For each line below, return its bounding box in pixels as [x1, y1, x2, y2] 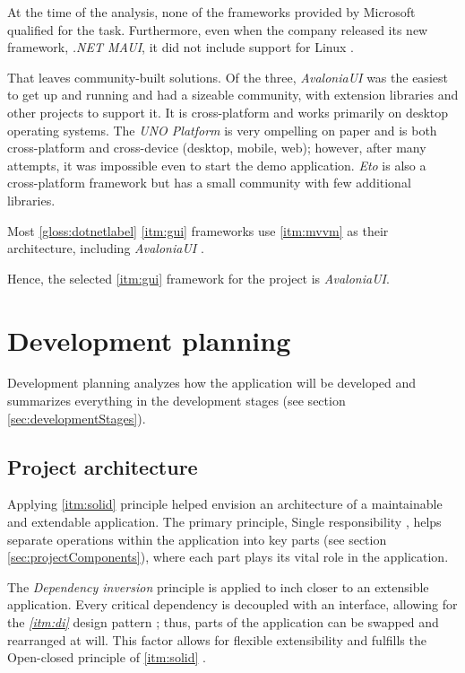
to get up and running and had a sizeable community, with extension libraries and [7, 85, 459, 104]
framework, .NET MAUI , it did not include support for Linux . [7, 38, 354, 57]
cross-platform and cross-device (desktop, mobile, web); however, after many [7, 138, 426, 157]
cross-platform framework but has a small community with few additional [7, 173, 411, 192]
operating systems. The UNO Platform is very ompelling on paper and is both [7, 120, 437, 139]
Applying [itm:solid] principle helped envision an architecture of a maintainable [7, 494, 443, 513]
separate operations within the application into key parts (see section [7, 529, 387, 548]
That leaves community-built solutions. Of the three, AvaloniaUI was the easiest [7, 67, 448, 86]
